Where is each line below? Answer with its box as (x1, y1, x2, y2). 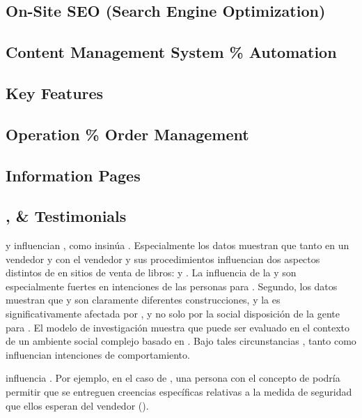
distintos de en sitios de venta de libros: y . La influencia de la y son (6, 265, 297, 280)
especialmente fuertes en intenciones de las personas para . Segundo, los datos (6, 278, 338, 293)
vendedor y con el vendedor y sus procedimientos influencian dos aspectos (6, 251, 320, 266)
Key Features (6, 82, 104, 103)
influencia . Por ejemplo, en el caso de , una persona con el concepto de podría (6, 371, 340, 385)
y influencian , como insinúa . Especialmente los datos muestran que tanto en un (6, 238, 349, 253)
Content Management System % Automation (6, 41, 337, 63)
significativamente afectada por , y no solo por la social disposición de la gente (6, 306, 340, 321)
